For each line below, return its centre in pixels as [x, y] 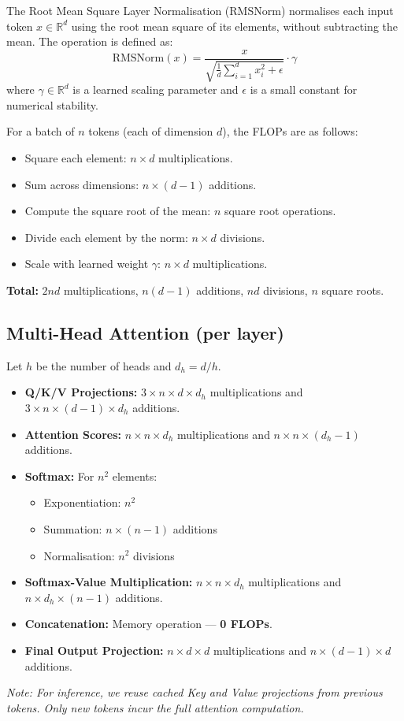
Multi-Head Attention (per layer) [145, 332]
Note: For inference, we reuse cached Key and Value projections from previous [195, 692]
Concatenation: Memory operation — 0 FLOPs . [148, 624]
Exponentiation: [82, 502]
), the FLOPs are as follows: [290, 131]
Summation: [73, 528]
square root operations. [280, 211]
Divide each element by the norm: [106, 237]
